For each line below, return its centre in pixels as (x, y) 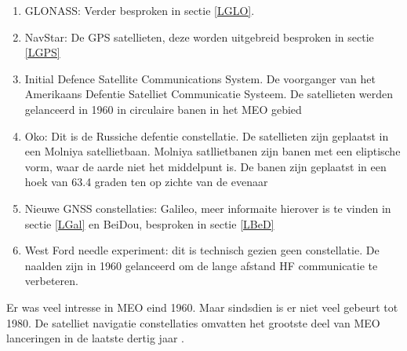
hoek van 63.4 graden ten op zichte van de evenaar (146, 182)
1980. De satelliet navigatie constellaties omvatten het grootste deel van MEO (193, 322)
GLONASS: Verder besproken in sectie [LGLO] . (140, 10)
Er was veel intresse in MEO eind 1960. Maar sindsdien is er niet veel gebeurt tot (202, 307)
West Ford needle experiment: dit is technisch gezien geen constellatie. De (202, 250)
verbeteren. (51, 281)
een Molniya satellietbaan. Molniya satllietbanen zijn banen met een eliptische (213, 151)
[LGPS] (42, 52)
